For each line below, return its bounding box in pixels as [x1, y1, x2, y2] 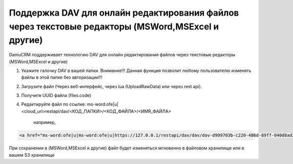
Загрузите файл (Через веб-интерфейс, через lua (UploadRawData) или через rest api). [21, 83, 202, 89]
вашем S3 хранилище [9, 152, 55, 158]
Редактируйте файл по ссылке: [21, 101, 86, 107]
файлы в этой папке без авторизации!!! [21, 74, 103, 80]
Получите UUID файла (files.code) [21, 93, 91, 98]
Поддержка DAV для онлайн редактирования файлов [9, 7, 239, 18]
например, [33, 119, 56, 125]
